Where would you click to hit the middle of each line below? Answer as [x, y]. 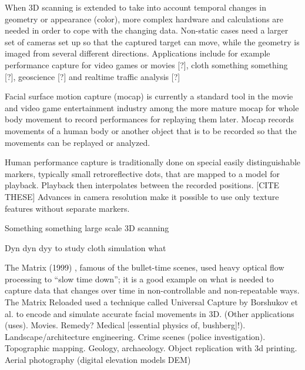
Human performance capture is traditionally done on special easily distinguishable [153, 162]
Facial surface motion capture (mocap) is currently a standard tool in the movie [149, 96]
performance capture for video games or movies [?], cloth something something [146, 64]
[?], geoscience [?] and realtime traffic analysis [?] [93, 76]
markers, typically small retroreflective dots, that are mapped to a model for [142, 173]
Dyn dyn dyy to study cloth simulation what [86, 247]
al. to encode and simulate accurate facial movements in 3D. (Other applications [150, 313]
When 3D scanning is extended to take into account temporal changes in [135, 7]
